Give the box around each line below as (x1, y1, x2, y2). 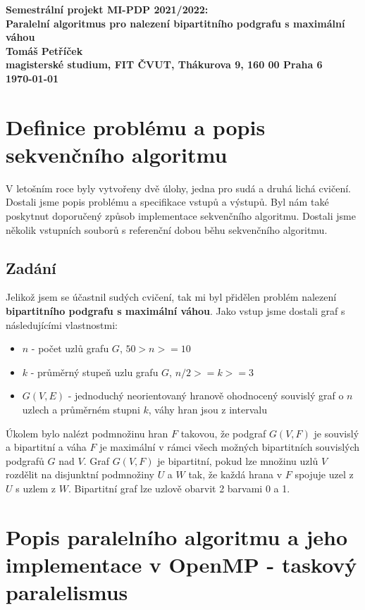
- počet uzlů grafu (31, 341, 109, 356)
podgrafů (6, 453, 44, 468)
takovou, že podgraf (180, 425, 266, 440)
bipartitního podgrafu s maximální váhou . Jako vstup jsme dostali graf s (6, 304, 345, 318)
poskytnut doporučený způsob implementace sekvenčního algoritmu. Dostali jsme (6, 208, 356, 223)
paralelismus (6, 578, 128, 606)
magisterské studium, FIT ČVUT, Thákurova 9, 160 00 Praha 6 (6, 57, 323, 72)
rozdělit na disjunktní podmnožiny (6, 467, 154, 482)
